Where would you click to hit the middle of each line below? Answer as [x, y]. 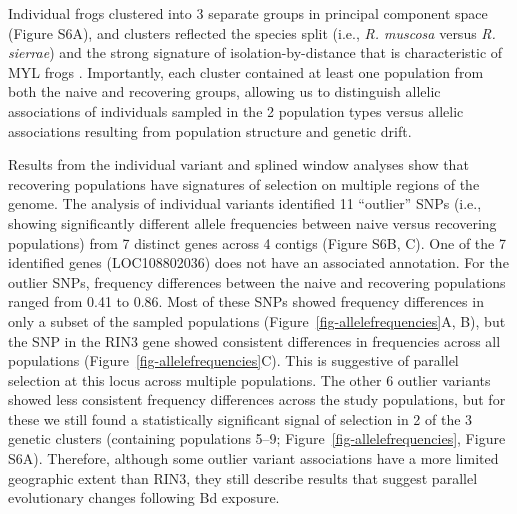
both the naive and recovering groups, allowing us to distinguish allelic [224, 91]
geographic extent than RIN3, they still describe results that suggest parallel [243, 477]
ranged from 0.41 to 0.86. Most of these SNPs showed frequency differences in [246, 301]
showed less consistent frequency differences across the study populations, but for [257, 399]
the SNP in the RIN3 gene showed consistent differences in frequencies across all [254, 340]
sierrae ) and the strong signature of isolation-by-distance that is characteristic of [255, 52]
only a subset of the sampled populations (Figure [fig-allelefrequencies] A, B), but [257, 320]
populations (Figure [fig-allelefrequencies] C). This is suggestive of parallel [233, 360]
